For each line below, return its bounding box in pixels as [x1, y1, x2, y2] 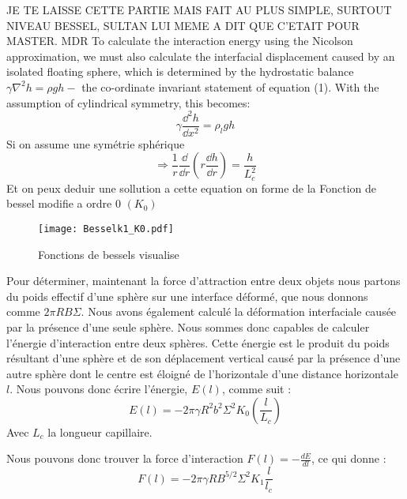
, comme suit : [221, 381, 292, 397]
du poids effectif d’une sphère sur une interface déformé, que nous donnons [6, 287, 368, 304]
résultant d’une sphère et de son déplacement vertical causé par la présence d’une [6, 350, 401, 366]
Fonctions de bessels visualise [38, 246, 179, 262]
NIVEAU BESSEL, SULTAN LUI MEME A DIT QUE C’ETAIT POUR [6, 17, 360, 33]
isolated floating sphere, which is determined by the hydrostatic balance [6, 63, 354, 80]
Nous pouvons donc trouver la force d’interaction [6, 450, 243, 467]
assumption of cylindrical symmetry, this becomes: [6, 94, 251, 111]
